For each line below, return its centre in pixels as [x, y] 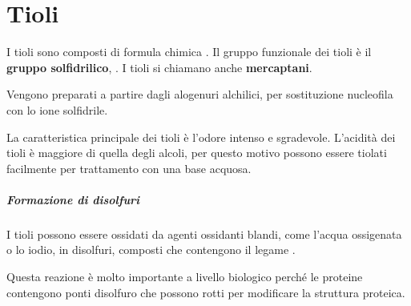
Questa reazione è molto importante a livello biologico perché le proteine [185, 277]
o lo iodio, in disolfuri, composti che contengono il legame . [151, 250]
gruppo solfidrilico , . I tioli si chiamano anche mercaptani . [159, 67]
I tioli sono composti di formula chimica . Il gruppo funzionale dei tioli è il [189, 52]
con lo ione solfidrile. [57, 109]
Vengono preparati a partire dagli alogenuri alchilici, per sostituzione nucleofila [200, 94]
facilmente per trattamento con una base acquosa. [129, 168]
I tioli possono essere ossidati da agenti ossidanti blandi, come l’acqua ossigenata [204, 234]
